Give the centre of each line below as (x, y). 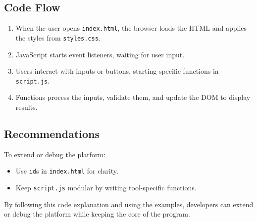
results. (26, 107)
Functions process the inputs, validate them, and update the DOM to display (133, 97)
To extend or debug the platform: (55, 154)
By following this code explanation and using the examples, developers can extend (129, 204)
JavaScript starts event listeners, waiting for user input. (100, 54)
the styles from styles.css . (58, 37)
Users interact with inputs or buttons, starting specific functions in (117, 71)
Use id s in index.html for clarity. (67, 171)
